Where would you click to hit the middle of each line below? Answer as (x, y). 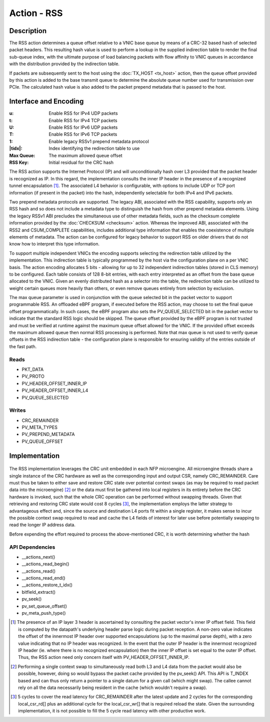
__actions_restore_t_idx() (47, 585)
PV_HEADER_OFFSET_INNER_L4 (55, 390)
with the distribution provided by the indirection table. (64, 64)
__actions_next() (38, 557)
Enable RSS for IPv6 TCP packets (83, 134)
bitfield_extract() (39, 592)
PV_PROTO (33, 376)
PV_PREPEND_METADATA (48, 434)
